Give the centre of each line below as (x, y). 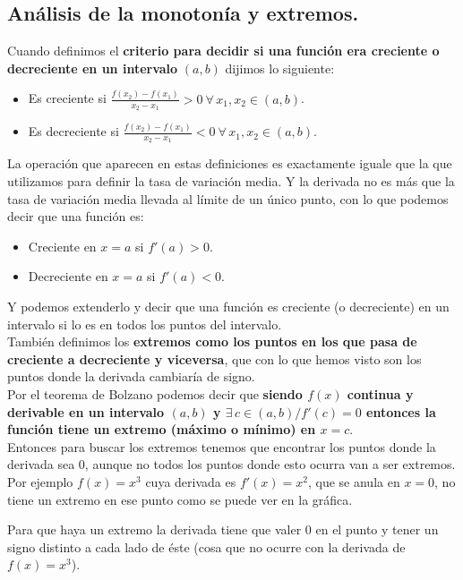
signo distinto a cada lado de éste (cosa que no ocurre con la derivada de (206, 546)
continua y (380, 394)
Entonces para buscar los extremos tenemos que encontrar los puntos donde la (222, 446)
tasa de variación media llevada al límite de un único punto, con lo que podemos (228, 198)
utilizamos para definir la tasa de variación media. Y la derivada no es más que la (231, 181)
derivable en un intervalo (86, 411)
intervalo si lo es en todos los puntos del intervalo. (145, 324)
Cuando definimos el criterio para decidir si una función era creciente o (223, 51)
